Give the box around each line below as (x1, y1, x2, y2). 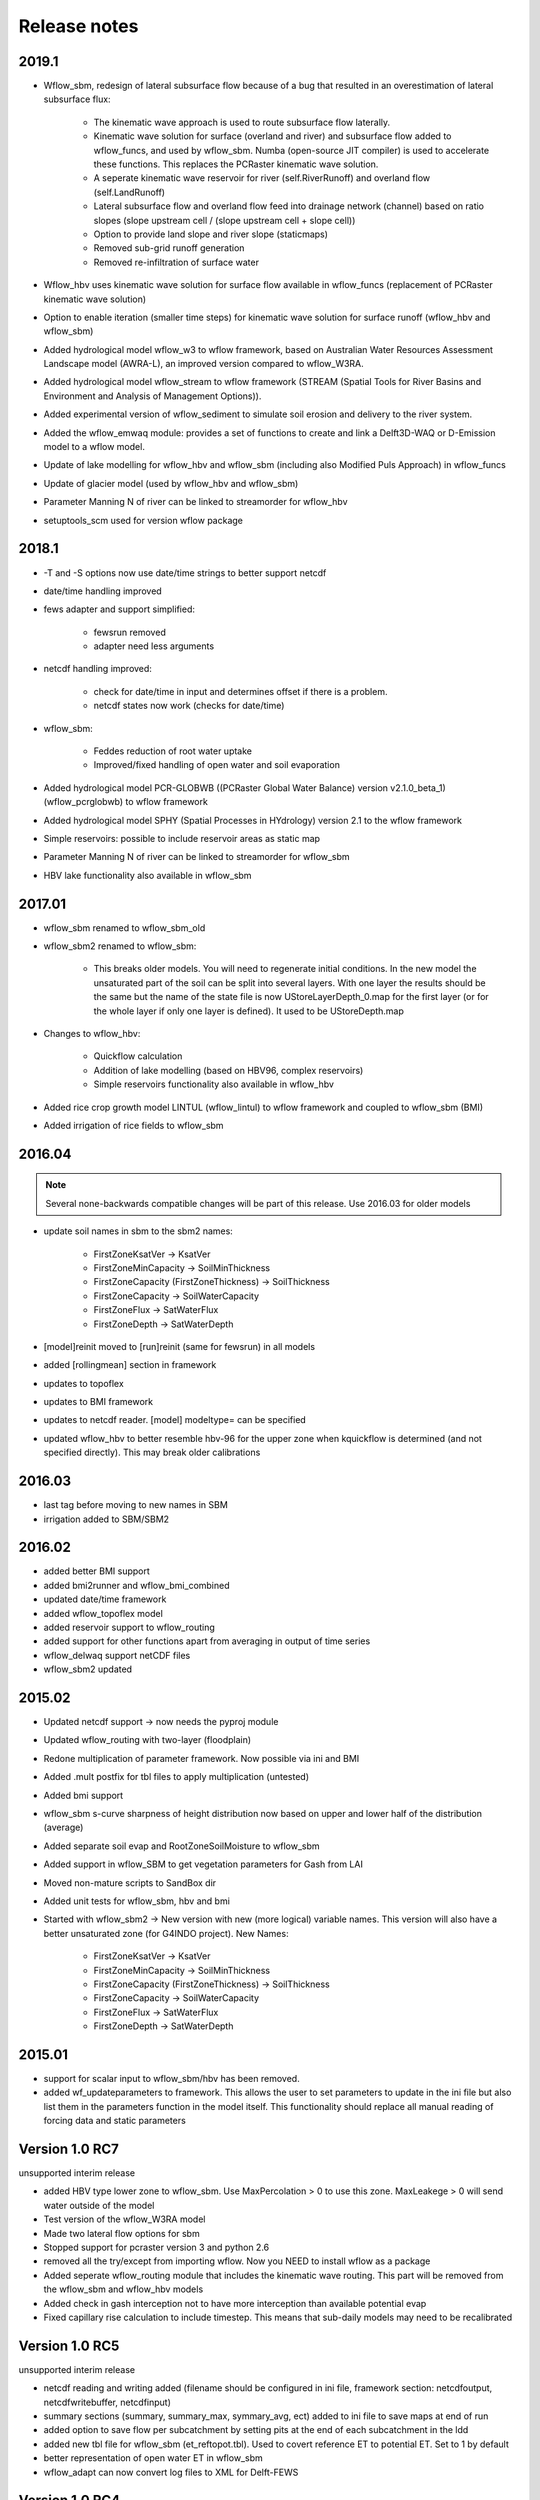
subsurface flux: (43, 93, 111, 105)
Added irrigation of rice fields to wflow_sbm (43, 1119, 224, 1131)
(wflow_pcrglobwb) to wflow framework (43, 796, 209, 808)
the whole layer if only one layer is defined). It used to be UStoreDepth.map (93, 1005, 405, 1017)
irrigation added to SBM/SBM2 (43, 1513, 170, 1525)
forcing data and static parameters (43, 2115, 187, 2127)
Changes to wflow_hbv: (43, 1028, 141, 1040)
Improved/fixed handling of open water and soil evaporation (93, 759, 340, 771)
